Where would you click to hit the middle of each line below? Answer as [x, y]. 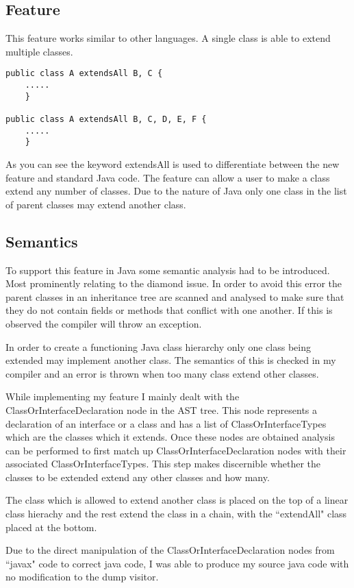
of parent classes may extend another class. [96, 204]
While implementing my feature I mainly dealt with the [123, 396]
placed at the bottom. [51, 527]
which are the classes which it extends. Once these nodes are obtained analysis [170, 437]
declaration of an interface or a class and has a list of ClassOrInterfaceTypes [166, 423]
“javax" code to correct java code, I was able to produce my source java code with [177, 563]
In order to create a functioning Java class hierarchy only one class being [158, 346]
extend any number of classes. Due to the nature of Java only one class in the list [176, 191]
